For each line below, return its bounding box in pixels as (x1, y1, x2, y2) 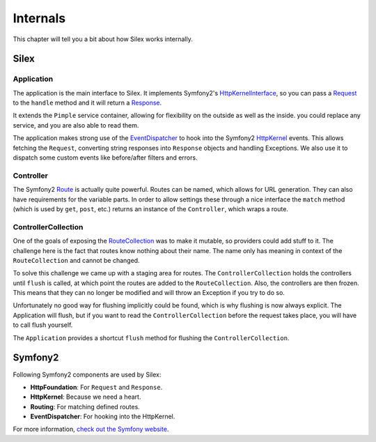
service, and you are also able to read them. (13, 121, 139, 129)
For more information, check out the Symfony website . (13, 425, 169, 434)
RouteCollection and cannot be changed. (13, 256, 140, 264)
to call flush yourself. (13, 321, 73, 329)
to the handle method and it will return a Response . (13, 98, 162, 107)
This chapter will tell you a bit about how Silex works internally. (13, 35, 193, 43)
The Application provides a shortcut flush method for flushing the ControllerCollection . (13, 333, 290, 342)
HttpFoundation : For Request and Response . (30, 383, 163, 391)
